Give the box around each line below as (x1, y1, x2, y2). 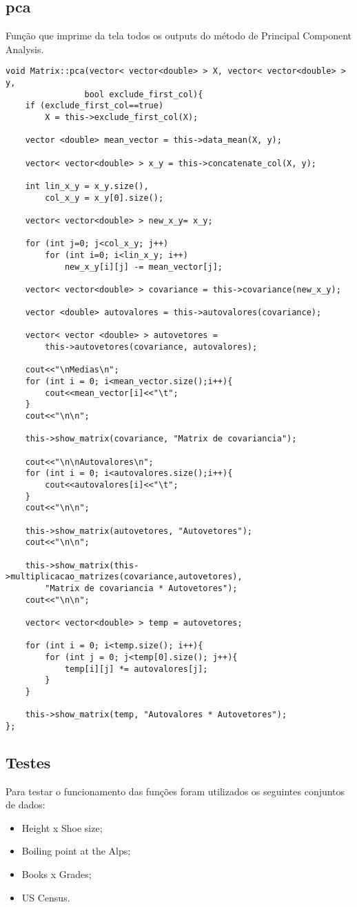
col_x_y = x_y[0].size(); (45, 192, 164, 203)
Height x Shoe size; (21, 820, 103, 835)
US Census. (21, 890, 70, 904)
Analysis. (6, 41, 44, 56)
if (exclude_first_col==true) (25, 101, 164, 111)
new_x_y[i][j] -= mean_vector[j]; (64, 261, 223, 272)
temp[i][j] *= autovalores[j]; (64, 664, 208, 674)
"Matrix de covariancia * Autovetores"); (45, 583, 238, 593)
